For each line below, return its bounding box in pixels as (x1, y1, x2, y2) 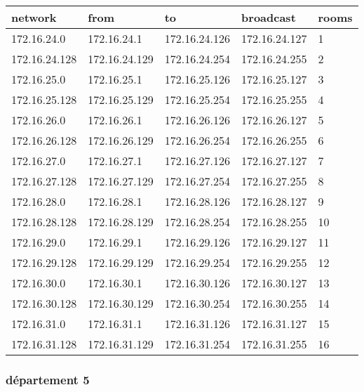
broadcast (241, 9, 296, 25)
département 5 (6, 370, 90, 388)
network (11, 9, 57, 25)
